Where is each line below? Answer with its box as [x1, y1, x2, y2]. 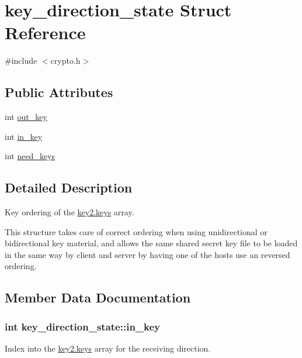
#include [5, 54, 37, 67]
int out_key [5, 111, 47, 123]
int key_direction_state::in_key [5, 319, 161, 333]
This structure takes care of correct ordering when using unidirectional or [5, 225, 268, 237]
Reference [5, 20, 86, 44]
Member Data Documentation [5, 288, 191, 307]
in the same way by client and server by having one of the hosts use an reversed [5, 248, 290, 260]
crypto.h [50, 54, 81, 67]
